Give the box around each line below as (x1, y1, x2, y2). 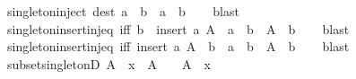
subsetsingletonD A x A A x (6, 54, 211, 73)
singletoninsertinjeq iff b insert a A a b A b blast (6, 19, 350, 38)
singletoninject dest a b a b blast (6, 2, 239, 20)
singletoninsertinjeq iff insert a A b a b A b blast (6, 37, 350, 56)
